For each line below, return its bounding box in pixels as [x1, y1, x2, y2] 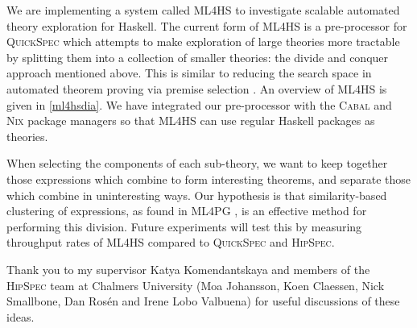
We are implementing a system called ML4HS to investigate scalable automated [6, 2, 400, 18]
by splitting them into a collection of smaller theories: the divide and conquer [6, 48, 389, 65]
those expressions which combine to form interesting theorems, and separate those [6, 170, 411, 187]
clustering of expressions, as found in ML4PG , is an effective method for [6, 202, 367, 219]
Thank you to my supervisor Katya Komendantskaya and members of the [6, 260, 370, 277]
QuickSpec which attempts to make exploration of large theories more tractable [6, 33, 400, 50]
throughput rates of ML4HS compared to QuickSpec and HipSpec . [6, 234, 335, 251]
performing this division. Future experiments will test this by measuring [6, 218, 362, 235]
